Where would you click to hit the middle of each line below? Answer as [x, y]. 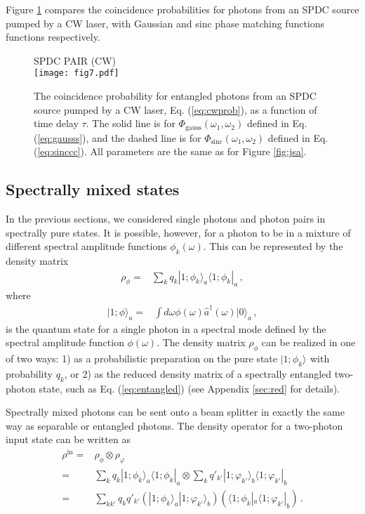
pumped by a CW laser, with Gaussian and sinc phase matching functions [165, 23]
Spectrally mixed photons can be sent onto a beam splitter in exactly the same [175, 412]
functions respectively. [53, 37]
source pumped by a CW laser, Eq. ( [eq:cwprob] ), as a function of [175, 109]
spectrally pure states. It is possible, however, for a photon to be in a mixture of [178, 232]
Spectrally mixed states [93, 189]
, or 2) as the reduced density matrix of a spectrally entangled [198, 373]
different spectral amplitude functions [86, 246]
